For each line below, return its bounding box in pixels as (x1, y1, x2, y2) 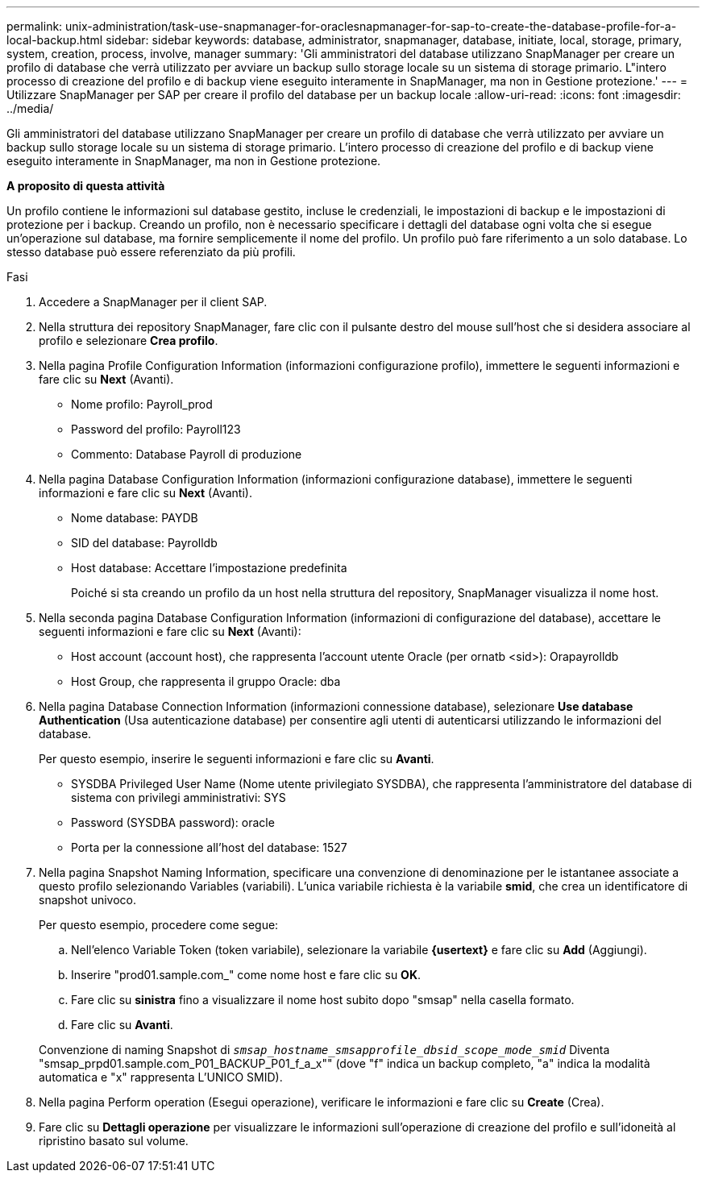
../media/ (6, 102, 54, 115)
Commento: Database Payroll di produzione (71, 447, 302, 461)
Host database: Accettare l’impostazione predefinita (71, 561, 347, 575)
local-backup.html (6, 33, 103, 47)
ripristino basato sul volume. (39, 1134, 189, 1148)
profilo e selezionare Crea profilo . (39, 334, 218, 347)
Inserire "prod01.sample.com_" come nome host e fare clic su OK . (71, 968, 422, 982)
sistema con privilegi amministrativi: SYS (71, 791, 286, 804)
